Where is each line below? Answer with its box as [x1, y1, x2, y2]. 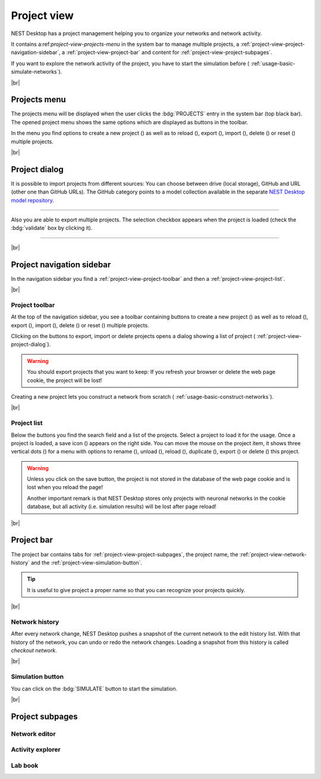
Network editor [11, 730, 56, 738]
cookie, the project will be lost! [27, 377, 102, 384]
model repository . [11, 196, 55, 204]
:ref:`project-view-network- [239, 550, 307, 558]
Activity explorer [11, 746, 61, 754]
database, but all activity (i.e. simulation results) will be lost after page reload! [27, 503, 217, 510]
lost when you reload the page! [27, 484, 103, 491]
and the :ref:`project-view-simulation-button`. [30, 559, 143, 566]
